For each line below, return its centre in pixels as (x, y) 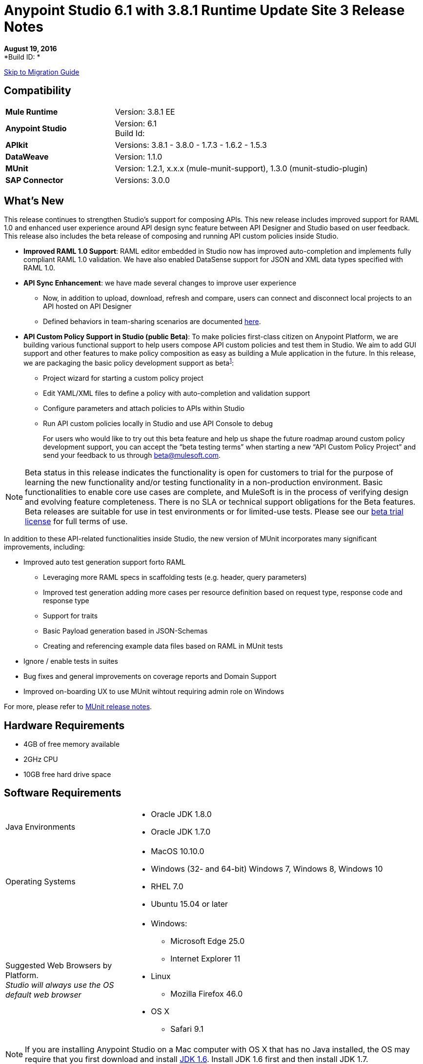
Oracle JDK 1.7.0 (181, 831)
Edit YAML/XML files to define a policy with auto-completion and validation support (177, 393)
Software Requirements (63, 793)
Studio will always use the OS (60, 985)
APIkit (17, 145)
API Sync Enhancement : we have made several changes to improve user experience (160, 283)
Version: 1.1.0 (139, 156)
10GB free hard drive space (67, 774)
